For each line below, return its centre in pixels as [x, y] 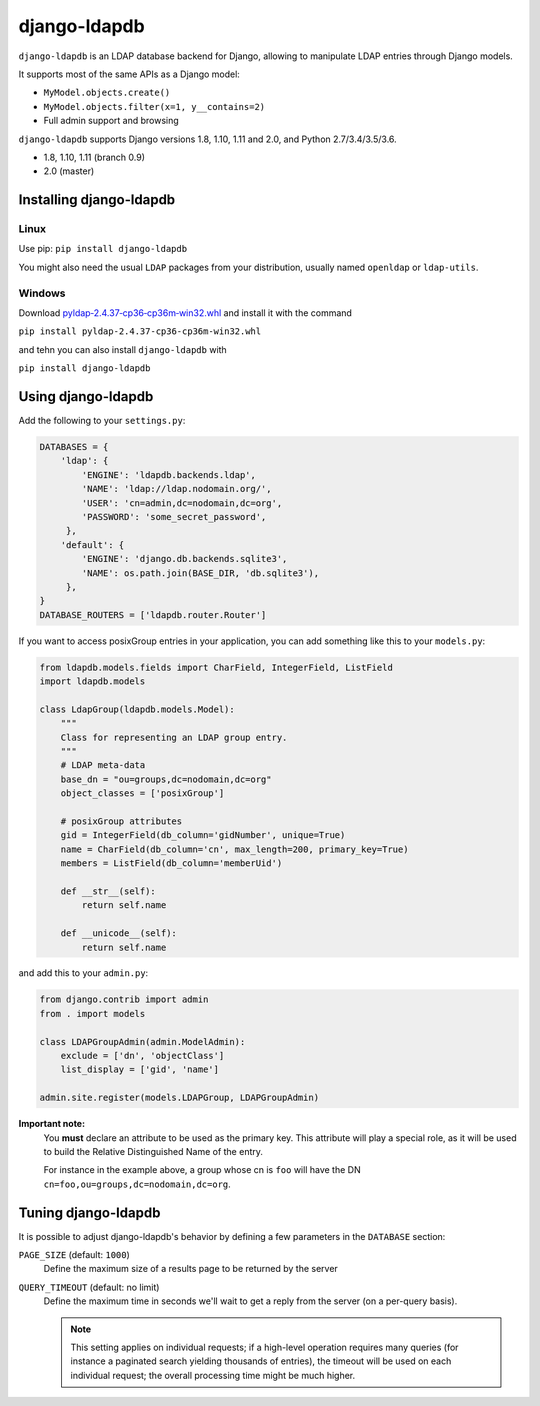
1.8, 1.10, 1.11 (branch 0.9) [94, 157]
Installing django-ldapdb [97, 200]
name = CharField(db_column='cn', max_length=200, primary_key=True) [234, 849]
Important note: [51, 1124]
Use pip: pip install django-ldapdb [103, 249]
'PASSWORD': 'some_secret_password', [174, 516]
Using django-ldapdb [86, 396]
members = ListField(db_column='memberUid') [171, 863]
